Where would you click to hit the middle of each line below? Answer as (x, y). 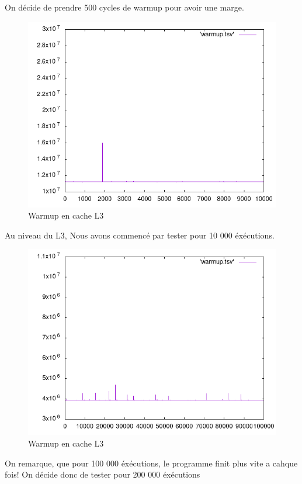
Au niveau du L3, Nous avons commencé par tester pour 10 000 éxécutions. (140, 235)
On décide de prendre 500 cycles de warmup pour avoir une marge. (124, 7)
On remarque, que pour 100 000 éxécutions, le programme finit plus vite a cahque (151, 463)
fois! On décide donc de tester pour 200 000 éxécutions (103, 474)
